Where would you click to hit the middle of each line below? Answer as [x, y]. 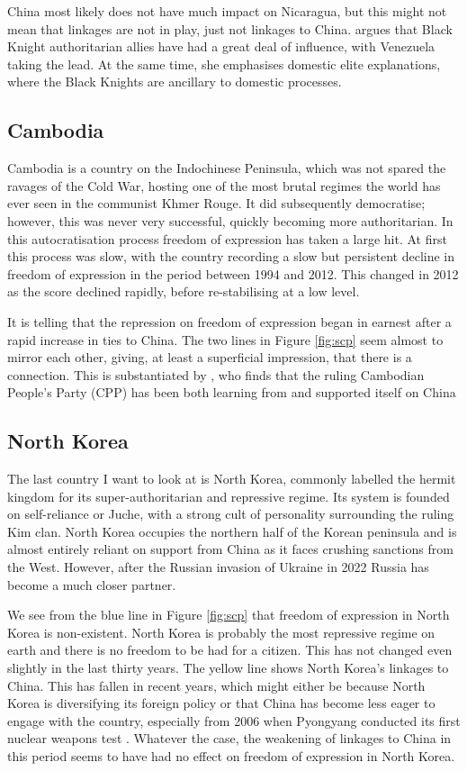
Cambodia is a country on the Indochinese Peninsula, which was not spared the [227, 168]
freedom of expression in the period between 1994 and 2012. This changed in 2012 [233, 273]
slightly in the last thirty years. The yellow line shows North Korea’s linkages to [228, 668]
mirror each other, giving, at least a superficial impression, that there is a [210, 357]
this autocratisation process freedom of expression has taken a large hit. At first [227, 238]
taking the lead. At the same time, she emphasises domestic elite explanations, [224, 63]
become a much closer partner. [92, 584]
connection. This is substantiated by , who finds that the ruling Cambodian [216, 374]
